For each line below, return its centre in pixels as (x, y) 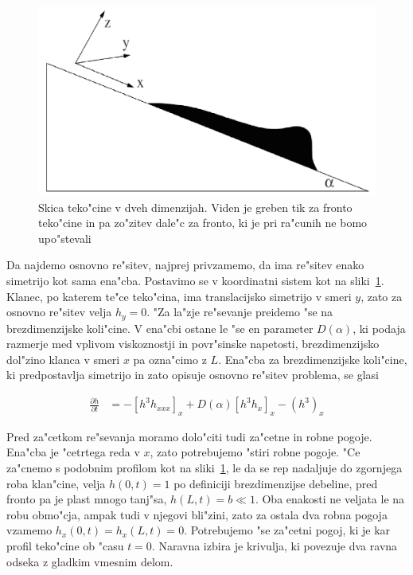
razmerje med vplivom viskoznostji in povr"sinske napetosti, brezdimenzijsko (193, 344)
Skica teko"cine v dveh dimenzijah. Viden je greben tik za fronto (195, 207)
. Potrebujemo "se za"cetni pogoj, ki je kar (287, 530)
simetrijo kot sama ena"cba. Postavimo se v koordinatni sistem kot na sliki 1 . (195, 281)
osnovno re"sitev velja (59, 312)
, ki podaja (379, 328)
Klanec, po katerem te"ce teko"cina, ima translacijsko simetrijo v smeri (179, 296)
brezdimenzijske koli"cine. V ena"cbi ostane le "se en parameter (160, 328)
